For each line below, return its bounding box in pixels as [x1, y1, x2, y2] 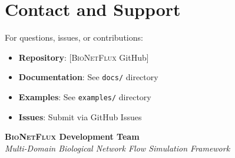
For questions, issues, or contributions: [5, 31, 143, 44]
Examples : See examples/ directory [18, 90, 151, 103]
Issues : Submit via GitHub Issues [18, 110, 142, 123]
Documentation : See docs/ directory [18, 71, 158, 83]
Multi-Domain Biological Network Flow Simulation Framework [5, 141, 230, 154]
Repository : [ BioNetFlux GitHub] [18, 51, 149, 63]
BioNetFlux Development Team [5, 130, 140, 143]
